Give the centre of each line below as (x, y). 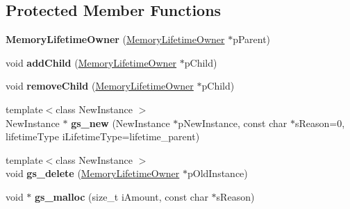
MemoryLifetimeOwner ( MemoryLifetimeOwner (115, 39)
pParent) (252, 39)
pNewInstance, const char (233, 123)
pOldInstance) (217, 173)
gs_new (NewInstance (120, 123)
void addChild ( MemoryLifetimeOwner (91, 62)
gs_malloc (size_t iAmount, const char (122, 196)
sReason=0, (320, 123)
